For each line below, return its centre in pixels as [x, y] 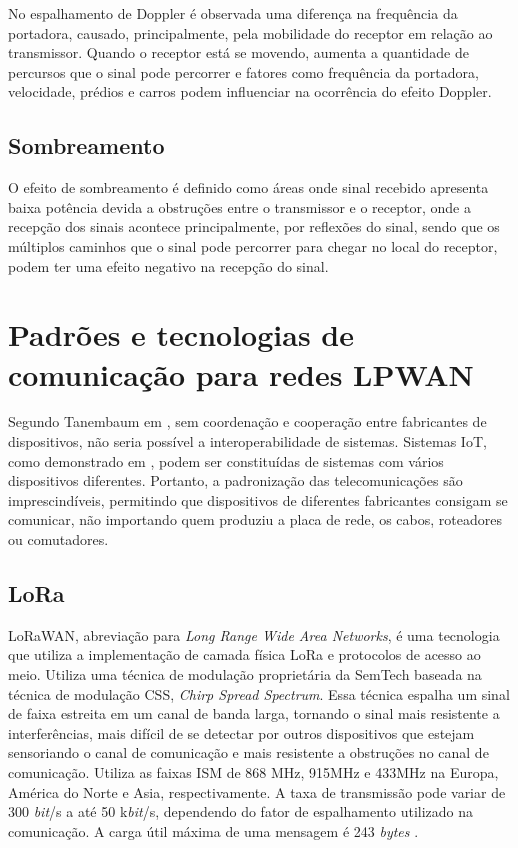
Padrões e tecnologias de [181, 334]
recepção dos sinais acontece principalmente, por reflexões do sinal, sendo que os [254, 226]
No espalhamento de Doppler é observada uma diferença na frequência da [233, 13]
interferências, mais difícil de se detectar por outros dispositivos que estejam [241, 732]
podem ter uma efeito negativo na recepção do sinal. [168, 265]
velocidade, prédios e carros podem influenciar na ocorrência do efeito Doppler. [250, 91]
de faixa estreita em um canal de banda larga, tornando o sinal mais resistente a [254, 713]
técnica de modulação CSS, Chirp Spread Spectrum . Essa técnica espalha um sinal [259, 693]
